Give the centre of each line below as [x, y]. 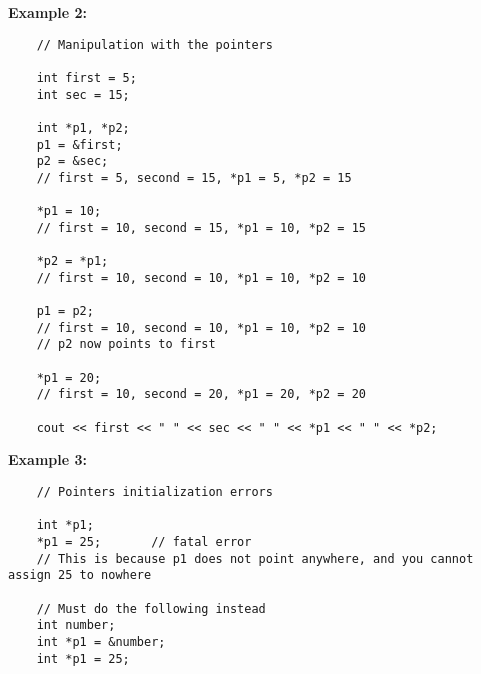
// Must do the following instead [151, 608]
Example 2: [47, 12]
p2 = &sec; [72, 161]
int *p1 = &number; [101, 641]
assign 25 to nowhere [80, 575]
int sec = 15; [83, 94]
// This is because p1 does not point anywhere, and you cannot [255, 558]
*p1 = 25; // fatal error [144, 541]
